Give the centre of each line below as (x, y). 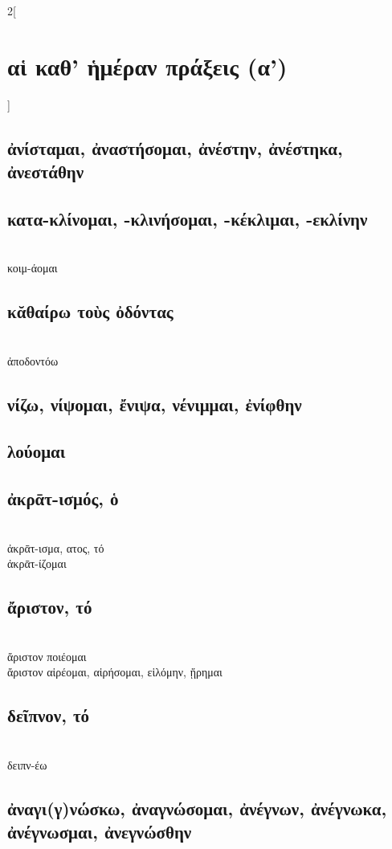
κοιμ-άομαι (33, 268)
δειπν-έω (27, 764)
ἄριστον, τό (50, 607)
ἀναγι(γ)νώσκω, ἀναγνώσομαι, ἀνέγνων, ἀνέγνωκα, (197, 808)
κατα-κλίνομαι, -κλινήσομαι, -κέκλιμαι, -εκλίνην (188, 218)
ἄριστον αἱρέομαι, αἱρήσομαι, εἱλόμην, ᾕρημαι (115, 672)
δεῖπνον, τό (49, 715)
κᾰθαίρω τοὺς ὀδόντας (90, 311)
